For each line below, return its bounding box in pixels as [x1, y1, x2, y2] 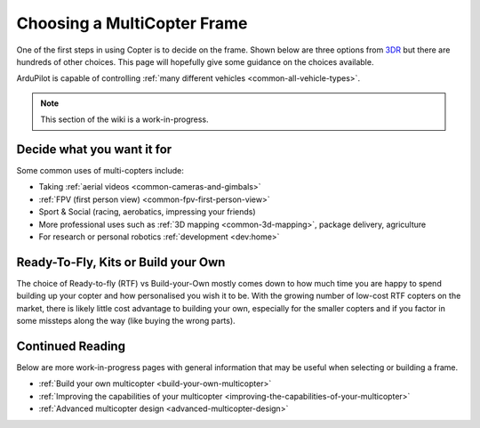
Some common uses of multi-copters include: [16, 166, 184, 176]
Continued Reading [16, 338, 126, 353]
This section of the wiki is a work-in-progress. [40, 114, 209, 125]
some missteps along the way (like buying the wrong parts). [16, 316, 236, 327]
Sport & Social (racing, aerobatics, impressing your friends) [38, 206, 257, 217]
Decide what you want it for [16, 141, 172, 157]
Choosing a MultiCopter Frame [16, 13, 248, 33]
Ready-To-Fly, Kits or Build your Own [16, 254, 226, 270]
